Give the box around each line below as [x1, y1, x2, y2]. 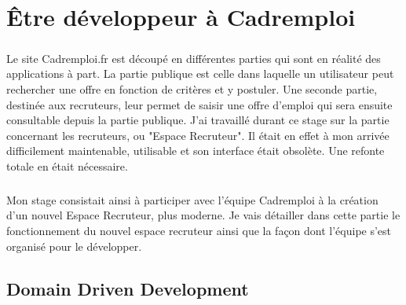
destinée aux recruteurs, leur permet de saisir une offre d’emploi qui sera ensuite [6, 96, 393, 112]
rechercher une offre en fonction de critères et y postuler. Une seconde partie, [6, 80, 378, 97]
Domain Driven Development [6, 276, 249, 300]
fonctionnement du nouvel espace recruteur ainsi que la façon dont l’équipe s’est [6, 222, 392, 239]
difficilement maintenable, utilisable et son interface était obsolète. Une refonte [6, 142, 385, 159]
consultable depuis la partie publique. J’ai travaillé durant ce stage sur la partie [6, 112, 390, 128]
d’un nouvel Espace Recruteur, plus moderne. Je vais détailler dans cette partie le [6, 207, 401, 223]
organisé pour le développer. [6, 237, 142, 254]
